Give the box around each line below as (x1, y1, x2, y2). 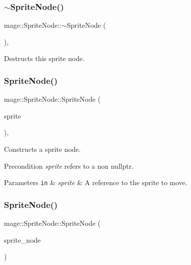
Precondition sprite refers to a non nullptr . (4, 160, 134, 171)
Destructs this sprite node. (4, 53, 85, 64)
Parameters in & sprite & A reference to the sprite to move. (4, 177, 188, 188)
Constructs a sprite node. (4, 144, 81, 154)
